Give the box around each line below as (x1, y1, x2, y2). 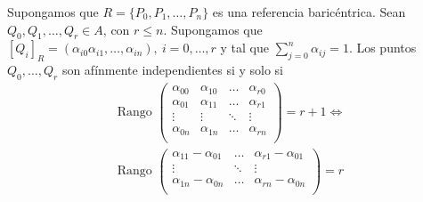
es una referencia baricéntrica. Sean (212, 3, 406, 20)
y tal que (220, 38, 270, 57)
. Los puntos (348, 38, 417, 57)
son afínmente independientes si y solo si (61, 61, 283, 79)
